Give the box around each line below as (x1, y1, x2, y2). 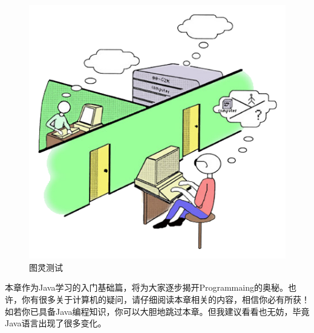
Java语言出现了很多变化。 (5, 317, 106, 329)
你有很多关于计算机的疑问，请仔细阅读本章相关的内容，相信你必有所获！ (21, 293, 310, 305)
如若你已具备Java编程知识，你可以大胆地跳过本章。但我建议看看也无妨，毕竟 (5, 305, 310, 317)
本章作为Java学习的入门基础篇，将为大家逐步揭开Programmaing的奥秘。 (5, 281, 288, 294)
